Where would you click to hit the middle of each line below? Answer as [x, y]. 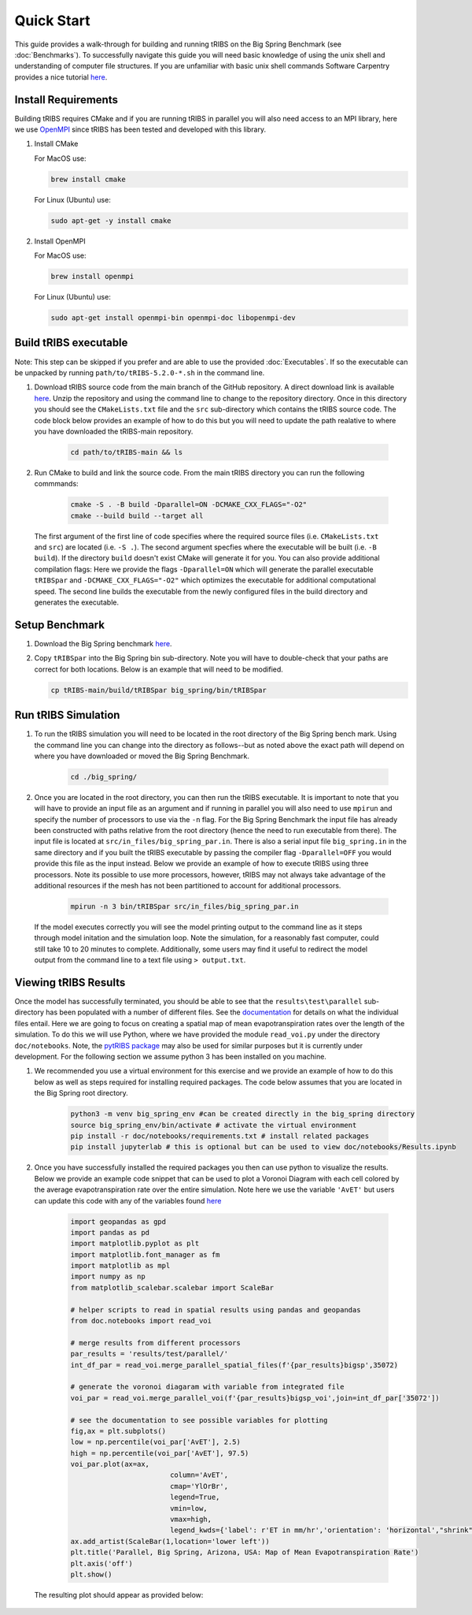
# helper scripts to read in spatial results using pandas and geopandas [216, 1310]
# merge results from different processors [156, 1343]
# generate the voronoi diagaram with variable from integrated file [207, 1387]
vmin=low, [188, 1508]
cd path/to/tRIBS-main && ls [127, 452]
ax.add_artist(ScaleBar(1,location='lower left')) [170, 1541]
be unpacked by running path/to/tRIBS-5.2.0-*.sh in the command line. [140, 372]
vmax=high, [191, 1520]
